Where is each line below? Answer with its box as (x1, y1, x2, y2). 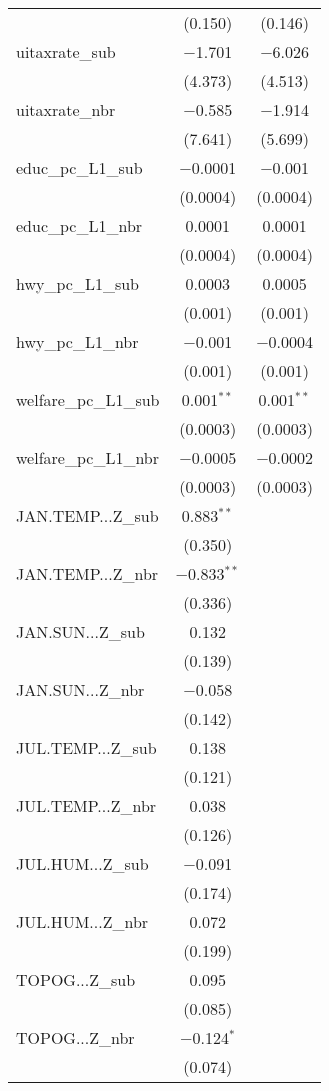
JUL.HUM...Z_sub (16, 852, 149, 875)
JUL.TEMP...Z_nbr (16, 794, 157, 817)
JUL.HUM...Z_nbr (16, 910, 149, 933)
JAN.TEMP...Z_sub (16, 504, 159, 527)
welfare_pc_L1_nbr (16, 446, 159, 469)
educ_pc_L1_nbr (16, 214, 143, 237)
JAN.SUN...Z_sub (16, 620, 145, 643)
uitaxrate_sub (16, 40, 116, 63)
